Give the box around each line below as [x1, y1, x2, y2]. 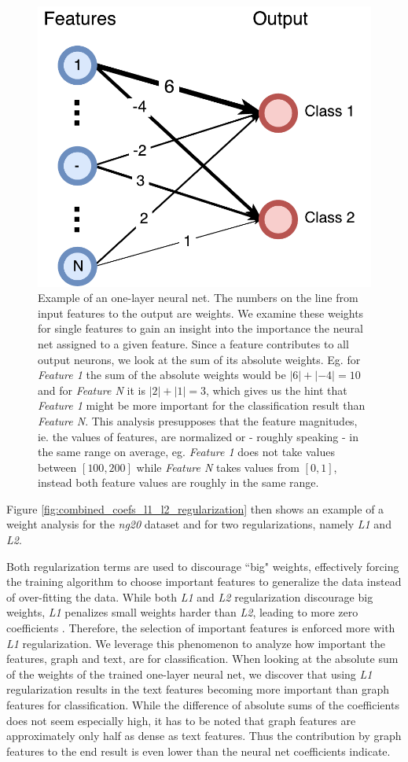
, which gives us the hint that [205, 381, 347, 398]
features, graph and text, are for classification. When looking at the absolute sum [6, 650, 399, 667]
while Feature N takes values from [136, 458, 300, 475]
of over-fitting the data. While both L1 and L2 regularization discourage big [6, 588, 373, 605]
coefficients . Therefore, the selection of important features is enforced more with [6, 620, 395, 636]
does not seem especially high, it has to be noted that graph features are [6, 712, 356, 728]
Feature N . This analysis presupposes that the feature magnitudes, [38, 412, 358, 429]
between [38, 458, 77, 475]
